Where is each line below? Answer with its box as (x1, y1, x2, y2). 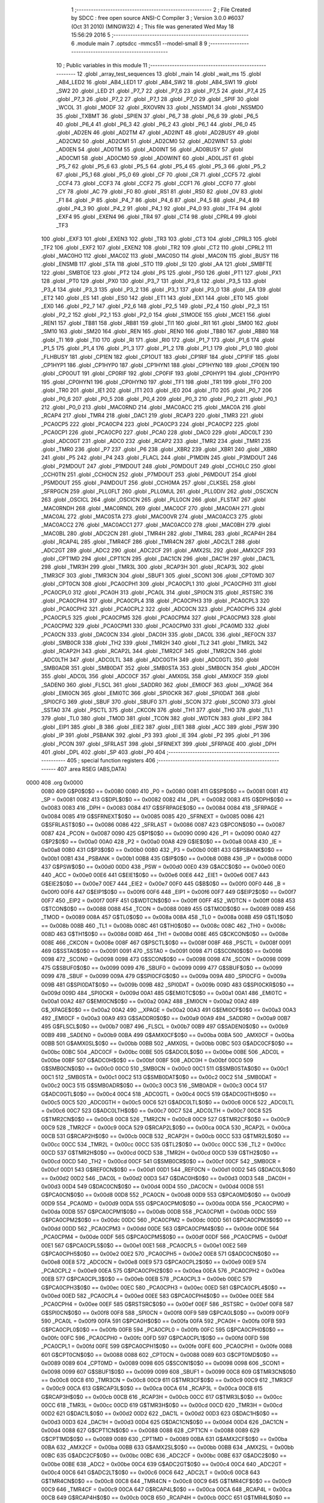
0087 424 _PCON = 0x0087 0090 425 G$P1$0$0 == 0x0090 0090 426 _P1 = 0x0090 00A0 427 (41, 830, 281, 837)
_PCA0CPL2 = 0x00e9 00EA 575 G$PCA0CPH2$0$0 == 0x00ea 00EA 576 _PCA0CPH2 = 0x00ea (41, 1267, 285, 1274)
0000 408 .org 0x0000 (26, 779, 83, 786)
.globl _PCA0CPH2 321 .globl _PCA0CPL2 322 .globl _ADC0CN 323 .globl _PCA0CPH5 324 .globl (41, 605, 281, 613)
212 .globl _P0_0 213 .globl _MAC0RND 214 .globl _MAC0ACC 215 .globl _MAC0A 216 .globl (41, 403, 266, 411)
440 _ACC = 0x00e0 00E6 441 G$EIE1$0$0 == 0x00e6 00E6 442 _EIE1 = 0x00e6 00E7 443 (41, 872, 269, 879)
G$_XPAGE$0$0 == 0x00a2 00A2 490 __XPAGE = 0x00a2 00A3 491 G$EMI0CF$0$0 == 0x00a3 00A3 (41, 1006, 296, 1013)
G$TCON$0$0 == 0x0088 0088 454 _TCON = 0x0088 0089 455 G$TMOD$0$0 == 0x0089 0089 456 (41, 905, 296, 913)
